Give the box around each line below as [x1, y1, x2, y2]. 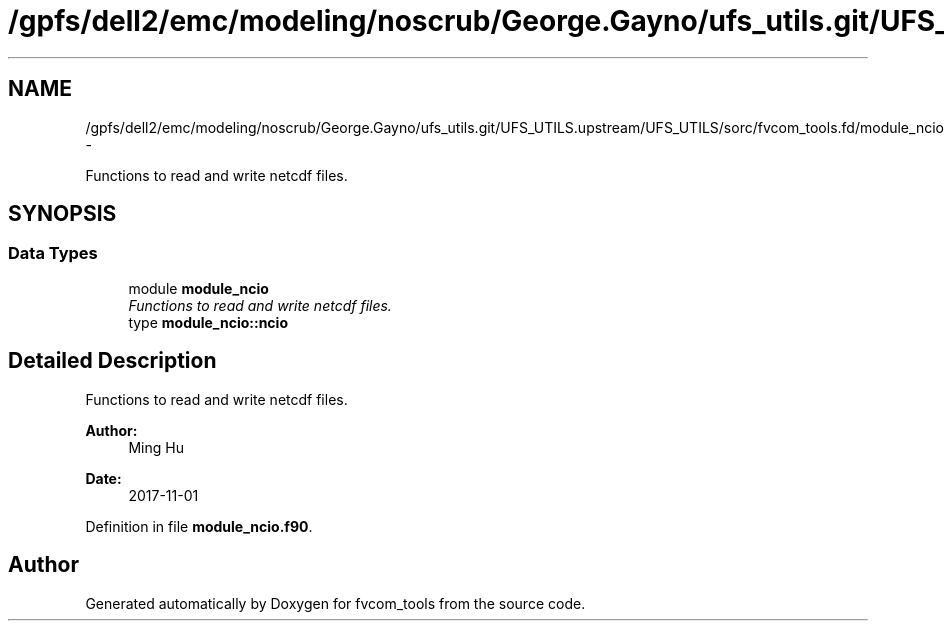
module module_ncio [128, 279, 269, 297]
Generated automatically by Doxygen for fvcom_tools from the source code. [85, 594, 586, 612]
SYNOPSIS [8, 201, 117, 227]
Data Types [8, 243, 98, 264]
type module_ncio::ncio [128, 313, 288, 331]
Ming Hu [128, 438, 184, 456]
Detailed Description [8, 348, 217, 374]
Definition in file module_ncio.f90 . [85, 517, 313, 535]
